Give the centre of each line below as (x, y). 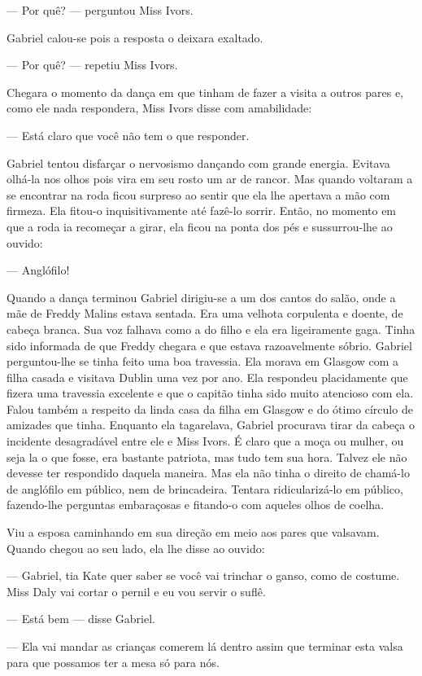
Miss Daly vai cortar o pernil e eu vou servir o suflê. (136, 591)
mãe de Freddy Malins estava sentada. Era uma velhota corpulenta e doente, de (205, 313)
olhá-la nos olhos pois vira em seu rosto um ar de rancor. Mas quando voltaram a (210, 179)
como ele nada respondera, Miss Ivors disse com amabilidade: (159, 108)
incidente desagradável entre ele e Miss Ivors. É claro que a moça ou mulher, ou (205, 441)
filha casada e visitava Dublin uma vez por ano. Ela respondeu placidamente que (207, 377)
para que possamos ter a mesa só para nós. (113, 662)
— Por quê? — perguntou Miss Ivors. (100, 10)
